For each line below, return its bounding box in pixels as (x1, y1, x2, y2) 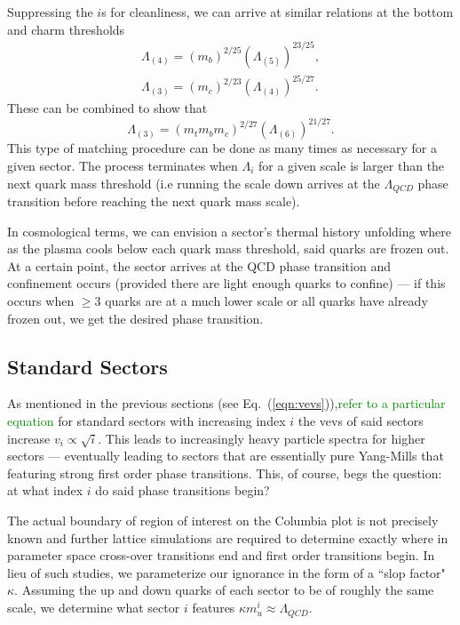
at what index (7, 481, 83, 500)
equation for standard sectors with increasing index (7, 411, 286, 429)
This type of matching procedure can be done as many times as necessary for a (7, 139, 437, 157)
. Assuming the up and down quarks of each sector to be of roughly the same (14, 581, 434, 599)
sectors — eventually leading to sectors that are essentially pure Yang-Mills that (7, 446, 444, 465)
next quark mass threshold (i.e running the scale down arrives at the (7, 173, 380, 192)
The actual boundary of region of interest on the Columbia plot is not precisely (7, 511, 439, 530)
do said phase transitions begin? (95, 481, 270, 500)
